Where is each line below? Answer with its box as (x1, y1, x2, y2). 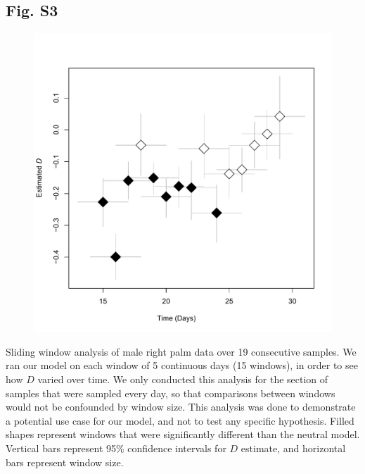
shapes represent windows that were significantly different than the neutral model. (6, 427, 360, 442)
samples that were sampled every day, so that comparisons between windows (6, 385, 335, 400)
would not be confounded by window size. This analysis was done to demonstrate (6, 399, 356, 414)
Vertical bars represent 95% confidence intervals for (6, 440, 226, 455)
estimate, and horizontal (241, 440, 346, 455)
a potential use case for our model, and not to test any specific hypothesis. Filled (6, 413, 354, 428)
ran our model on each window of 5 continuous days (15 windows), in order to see (6, 358, 358, 373)
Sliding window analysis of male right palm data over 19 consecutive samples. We (6, 344, 357, 358)
